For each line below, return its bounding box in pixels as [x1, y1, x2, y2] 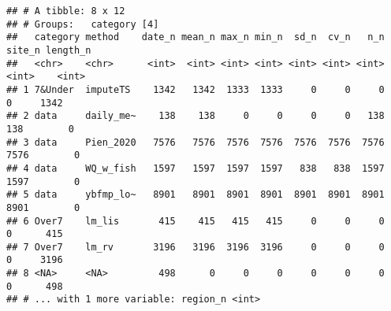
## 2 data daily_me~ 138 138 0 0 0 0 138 [6, 110, 385, 122]
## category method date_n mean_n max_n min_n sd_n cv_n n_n [6, 31, 385, 43]
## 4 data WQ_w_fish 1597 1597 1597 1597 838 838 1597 [6, 162, 385, 174]
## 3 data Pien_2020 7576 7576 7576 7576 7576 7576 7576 [6, 136, 385, 148]
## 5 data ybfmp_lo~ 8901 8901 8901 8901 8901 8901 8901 [6, 189, 385, 201]
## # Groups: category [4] [6, 18, 159, 30]
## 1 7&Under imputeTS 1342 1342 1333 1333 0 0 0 [6, 83, 385, 95]
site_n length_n [6, 44, 91, 56]
